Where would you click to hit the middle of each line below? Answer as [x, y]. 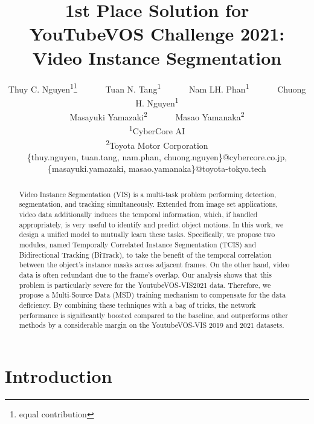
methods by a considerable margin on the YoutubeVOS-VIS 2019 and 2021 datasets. [152, 325]
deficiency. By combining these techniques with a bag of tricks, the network [137, 305]
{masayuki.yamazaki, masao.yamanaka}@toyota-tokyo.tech [157, 168]
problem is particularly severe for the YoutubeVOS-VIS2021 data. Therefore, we [145, 285]
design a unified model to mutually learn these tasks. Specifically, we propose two [147, 234]
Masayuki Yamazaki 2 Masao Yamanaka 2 [157, 116]
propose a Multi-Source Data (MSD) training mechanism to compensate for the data [152, 295]
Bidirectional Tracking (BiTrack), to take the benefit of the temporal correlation [145, 254]
